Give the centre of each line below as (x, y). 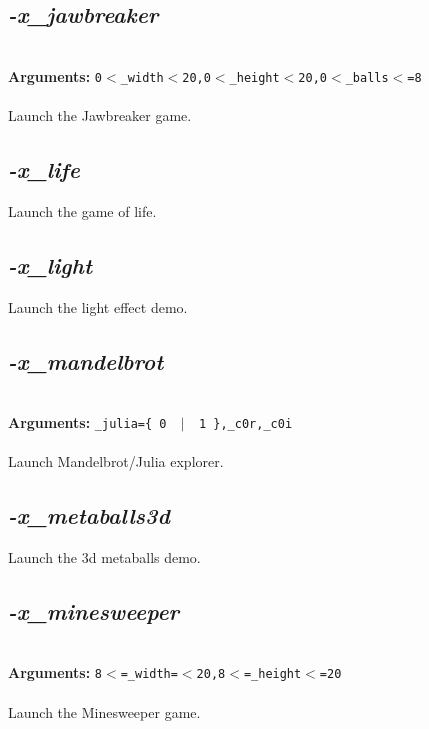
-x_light (50, 264)
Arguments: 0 (55, 75)
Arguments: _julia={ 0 (87, 422)
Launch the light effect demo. (98, 306)
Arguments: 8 (55, 672)
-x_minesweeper (94, 611)
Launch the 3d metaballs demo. (104, 557)
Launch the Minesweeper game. (104, 711)
